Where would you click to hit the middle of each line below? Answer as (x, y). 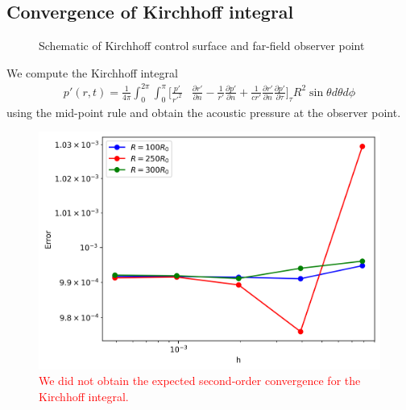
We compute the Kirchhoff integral (92, 72)
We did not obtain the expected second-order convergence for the (200, 381)
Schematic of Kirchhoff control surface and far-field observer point (202, 46)
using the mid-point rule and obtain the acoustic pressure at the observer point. (204, 112)
